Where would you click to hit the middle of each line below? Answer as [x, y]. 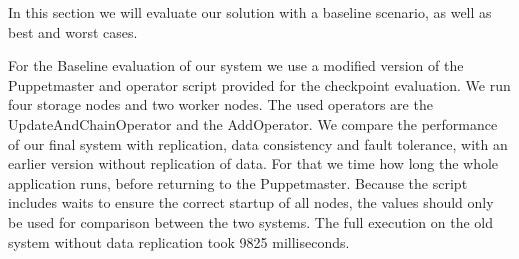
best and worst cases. [73, 31]
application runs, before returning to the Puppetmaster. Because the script [238, 182]
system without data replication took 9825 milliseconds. [179, 241]
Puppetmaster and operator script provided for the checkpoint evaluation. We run [259, 84]
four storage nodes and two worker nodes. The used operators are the [220, 104]
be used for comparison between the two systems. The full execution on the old [250, 221]
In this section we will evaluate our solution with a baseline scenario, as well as [250, 12]
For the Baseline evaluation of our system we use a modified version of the [236, 65]
